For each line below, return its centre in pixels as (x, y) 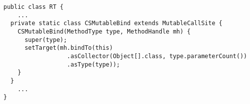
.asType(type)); (93, 64)
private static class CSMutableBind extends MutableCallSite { (116, 23)
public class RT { (34, 7)
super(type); (46, 40)
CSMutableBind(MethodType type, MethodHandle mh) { (104, 31)
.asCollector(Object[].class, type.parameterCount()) (157, 56)
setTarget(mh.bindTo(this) (69, 48)
